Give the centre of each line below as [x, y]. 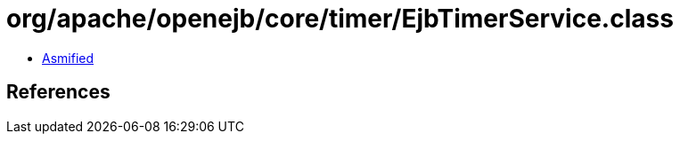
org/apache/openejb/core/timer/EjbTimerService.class [340, 19]
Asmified [68, 58]
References [58, 92]
